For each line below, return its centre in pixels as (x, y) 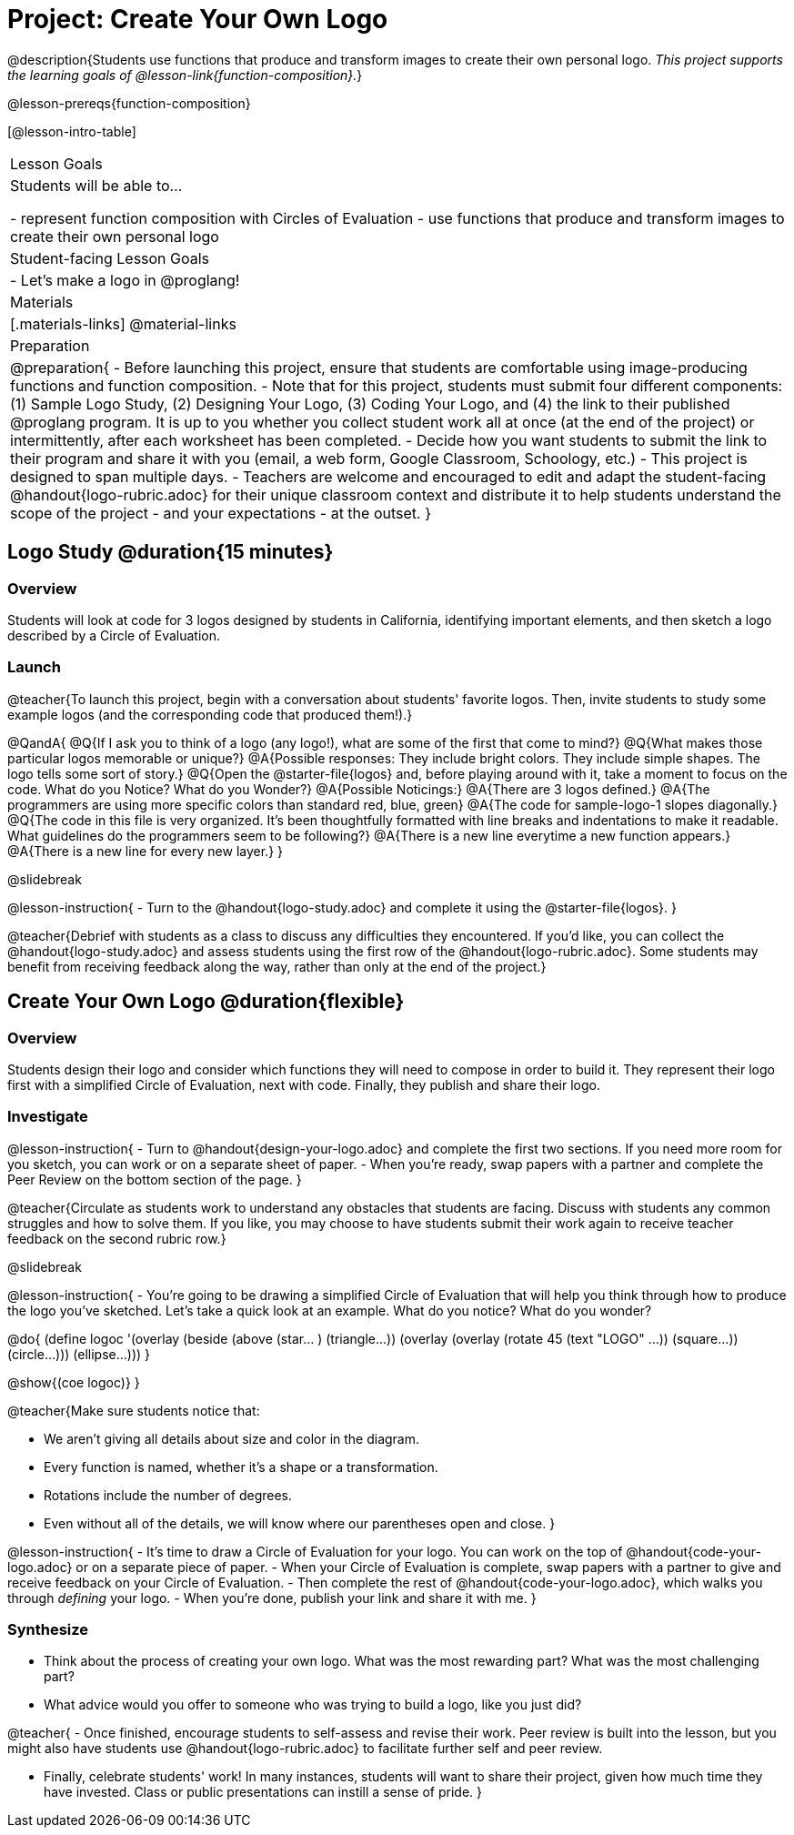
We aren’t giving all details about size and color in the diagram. (232, 1438)
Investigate (48, 1117)
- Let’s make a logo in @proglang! (125, 280)
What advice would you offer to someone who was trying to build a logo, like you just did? (313, 1705)
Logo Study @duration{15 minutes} (171, 552)
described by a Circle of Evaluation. (114, 635)
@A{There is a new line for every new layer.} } (146, 851)
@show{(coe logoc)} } (74, 1382)
